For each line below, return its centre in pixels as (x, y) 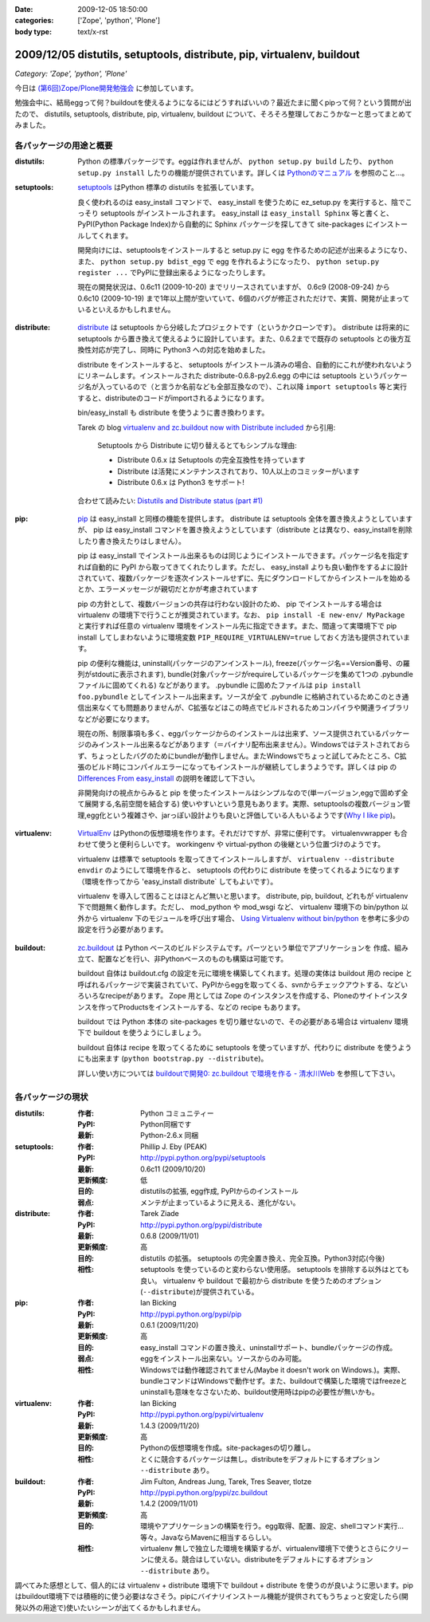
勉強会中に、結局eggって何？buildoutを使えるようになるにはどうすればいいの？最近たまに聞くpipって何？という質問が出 (213, 103)
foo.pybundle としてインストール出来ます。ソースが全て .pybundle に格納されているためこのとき (240, 696)
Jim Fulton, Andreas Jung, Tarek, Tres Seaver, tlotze (226, 1481)
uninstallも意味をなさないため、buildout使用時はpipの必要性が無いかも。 (260, 1392)
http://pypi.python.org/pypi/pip (191, 1314)
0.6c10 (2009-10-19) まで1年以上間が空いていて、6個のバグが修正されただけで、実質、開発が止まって (244, 298)
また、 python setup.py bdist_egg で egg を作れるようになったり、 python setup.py (229, 261)
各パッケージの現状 (51, 1097)
